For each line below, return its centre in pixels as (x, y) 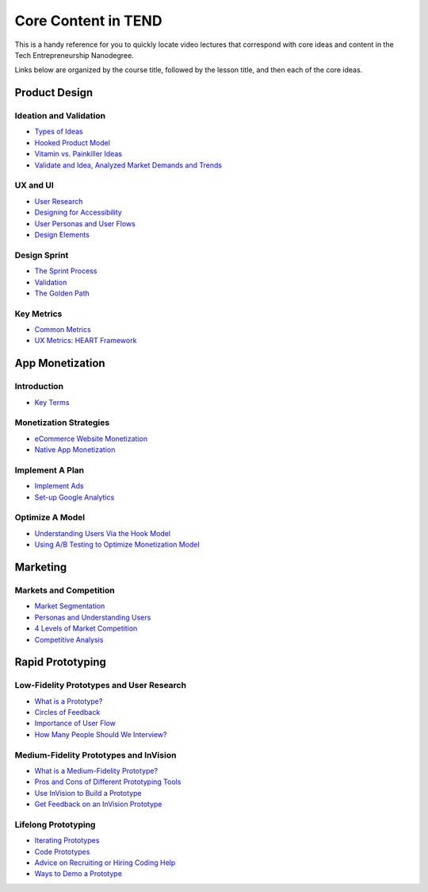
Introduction (39, 387)
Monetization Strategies (62, 423)
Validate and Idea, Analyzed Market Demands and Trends (128, 165)
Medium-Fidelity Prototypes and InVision (96, 755)
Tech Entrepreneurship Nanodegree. (74, 55)
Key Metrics (38, 314)
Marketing (41, 567)
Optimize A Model (50, 518)
